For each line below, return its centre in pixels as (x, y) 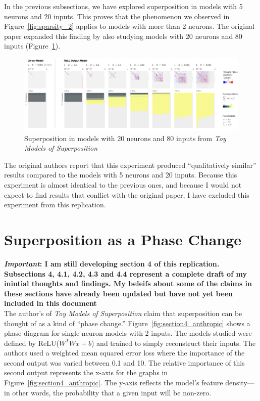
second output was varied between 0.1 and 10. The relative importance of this (124, 362)
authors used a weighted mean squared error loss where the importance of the (124, 353)
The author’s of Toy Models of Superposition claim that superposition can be (123, 313)
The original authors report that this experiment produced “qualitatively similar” (130, 165)
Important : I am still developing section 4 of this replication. (112, 263)
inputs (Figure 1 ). (32, 46)
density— (240, 383)
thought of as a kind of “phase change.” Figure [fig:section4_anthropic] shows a (127, 323)
